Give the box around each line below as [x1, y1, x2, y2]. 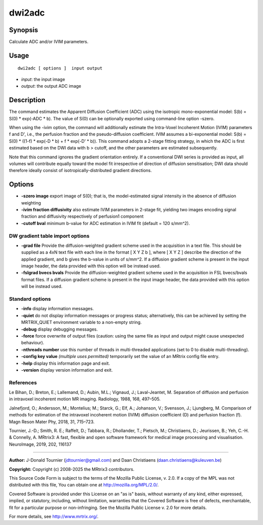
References [9, 379, 37, 386]
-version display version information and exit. [21, 367, 113, 373]
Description [9, 96, 46, 104]
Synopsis [9, 26, 38, 34]
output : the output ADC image [21, 83, 81, 89]
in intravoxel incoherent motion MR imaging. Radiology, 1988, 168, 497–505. [9, 396, 161, 402]
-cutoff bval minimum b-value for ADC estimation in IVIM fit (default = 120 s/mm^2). [21, 220, 190, 226]
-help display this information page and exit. [21, 360, 110, 366]
